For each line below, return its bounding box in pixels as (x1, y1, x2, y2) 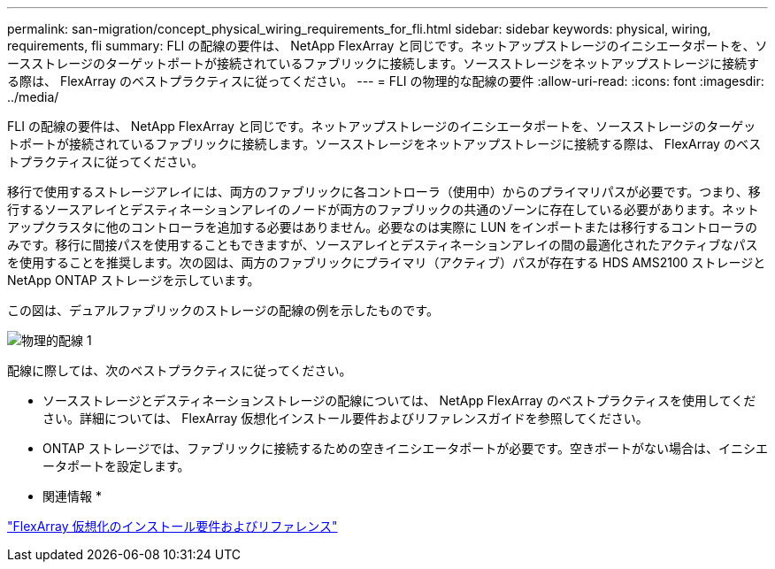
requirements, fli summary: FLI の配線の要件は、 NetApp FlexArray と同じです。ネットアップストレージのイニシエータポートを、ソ (7, 38, 768, 53)
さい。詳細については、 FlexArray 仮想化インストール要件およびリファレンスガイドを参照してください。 (42, 411, 648, 426)
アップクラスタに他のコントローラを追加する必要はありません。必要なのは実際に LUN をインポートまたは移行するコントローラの (7, 219, 758, 235)
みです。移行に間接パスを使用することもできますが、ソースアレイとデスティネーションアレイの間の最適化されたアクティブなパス (7, 237, 758, 252)
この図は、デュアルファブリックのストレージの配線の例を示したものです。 (7, 303, 439, 318)
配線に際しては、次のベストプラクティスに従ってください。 (7, 363, 352, 378)
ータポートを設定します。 (42, 458, 190, 473)
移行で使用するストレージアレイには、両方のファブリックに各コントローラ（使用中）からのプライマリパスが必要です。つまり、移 (7, 184, 761, 199)
